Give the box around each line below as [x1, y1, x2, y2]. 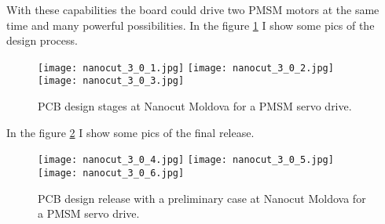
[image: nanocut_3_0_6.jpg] [38, 167, 185, 179]
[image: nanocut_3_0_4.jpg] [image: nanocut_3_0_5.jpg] [38, 154, 334, 166]
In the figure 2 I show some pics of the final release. [6, 124, 255, 140]
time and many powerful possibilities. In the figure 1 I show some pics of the [6, 16, 375, 33]
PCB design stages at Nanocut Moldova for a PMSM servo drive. [38, 98, 352, 114]
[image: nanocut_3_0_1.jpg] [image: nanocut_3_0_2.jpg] [38, 62, 334, 74]
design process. [6, 32, 78, 49]
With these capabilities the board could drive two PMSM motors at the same [6, 2, 379, 17]
